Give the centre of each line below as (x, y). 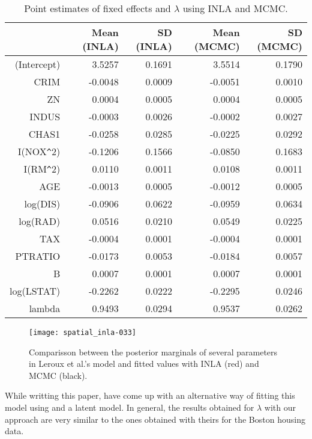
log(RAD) (40, 221)
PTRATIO (38, 256)
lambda (45, 308)
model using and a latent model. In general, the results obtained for (130, 407)
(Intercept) (37, 64)
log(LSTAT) (35, 291)
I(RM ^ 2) (42, 169)
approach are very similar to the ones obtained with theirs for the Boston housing (155, 419)
